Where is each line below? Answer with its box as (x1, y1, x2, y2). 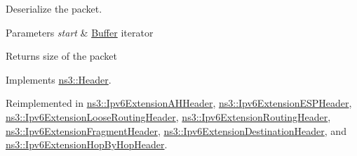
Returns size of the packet (6, 48, 118, 63)
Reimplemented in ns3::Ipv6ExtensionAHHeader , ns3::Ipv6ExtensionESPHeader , (6, 96, 352, 110)
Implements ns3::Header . (6, 72, 112, 86)
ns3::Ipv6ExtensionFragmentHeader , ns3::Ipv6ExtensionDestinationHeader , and (6, 123, 346, 138)
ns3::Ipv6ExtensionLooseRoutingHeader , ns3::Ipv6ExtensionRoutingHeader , (6, 109, 331, 124)
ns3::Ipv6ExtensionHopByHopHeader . (6, 137, 168, 152)
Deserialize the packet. (6, 1, 102, 15)
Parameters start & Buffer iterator (6, 25, 154, 39)
